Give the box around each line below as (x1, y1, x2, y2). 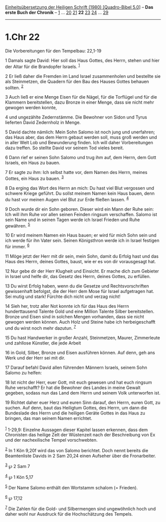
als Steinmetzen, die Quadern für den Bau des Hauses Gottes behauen (5, 78, 149, 84)
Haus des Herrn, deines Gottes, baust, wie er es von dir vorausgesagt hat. (5, 258, 156, 264)
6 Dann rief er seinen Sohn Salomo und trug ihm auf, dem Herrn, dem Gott (5, 155, 157, 161)
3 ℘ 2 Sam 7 (5, 462, 31, 469)
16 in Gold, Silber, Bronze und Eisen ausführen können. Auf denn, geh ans (5, 349, 155, 355)
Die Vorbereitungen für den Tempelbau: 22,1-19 (5, 48, 102, 54)
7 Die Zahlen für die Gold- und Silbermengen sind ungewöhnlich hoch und (5, 505, 156, 512)
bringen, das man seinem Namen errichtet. (5, 415, 92, 421)
